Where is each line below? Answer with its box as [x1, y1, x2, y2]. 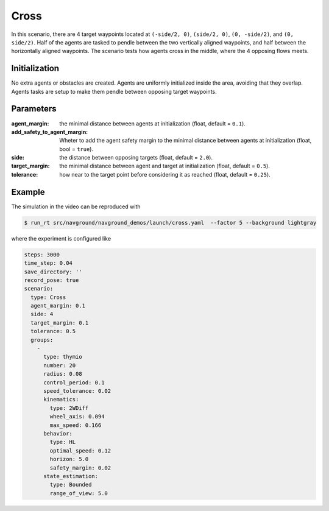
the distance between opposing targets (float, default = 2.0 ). [59, 154, 213, 161]
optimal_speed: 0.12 [49, 447, 111, 454]
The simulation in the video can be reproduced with [11, 203, 141, 210]
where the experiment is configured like [11, 234, 111, 242]
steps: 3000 [24, 251, 60, 258]
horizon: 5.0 [49, 456, 89, 463]
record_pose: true [24, 277, 79, 283]
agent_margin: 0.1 [30, 302, 85, 309]
